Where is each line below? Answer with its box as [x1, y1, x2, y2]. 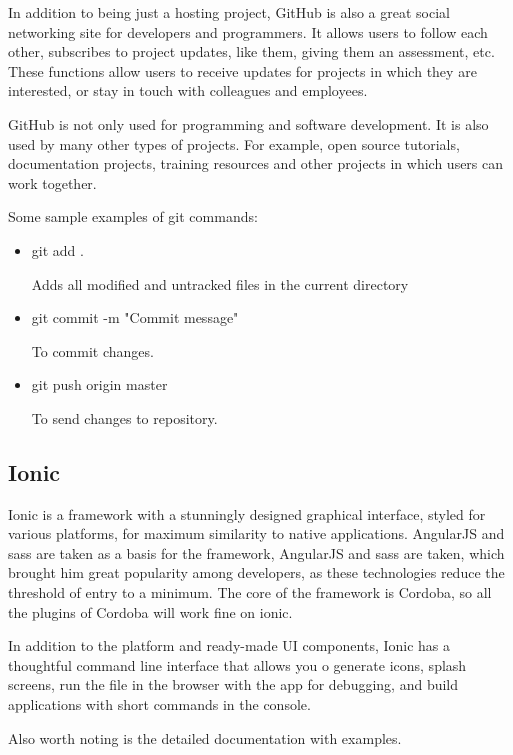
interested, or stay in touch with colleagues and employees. [8, 80, 368, 101]
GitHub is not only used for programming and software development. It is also [8, 113, 489, 134]
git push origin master [31, 374, 168, 395]
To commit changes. [31, 340, 154, 361]
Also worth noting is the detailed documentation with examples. [8, 727, 402, 748]
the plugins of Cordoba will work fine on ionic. [8, 601, 293, 622]
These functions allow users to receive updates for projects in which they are [8, 60, 477, 81]
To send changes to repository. [31, 407, 218, 428]
